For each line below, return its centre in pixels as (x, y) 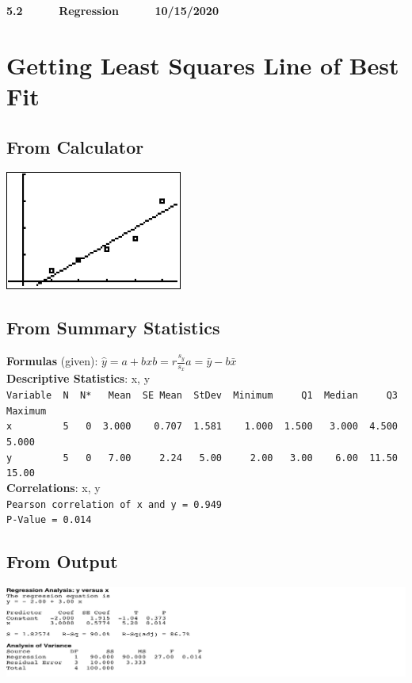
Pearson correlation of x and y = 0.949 (114, 504)
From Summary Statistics (113, 328)
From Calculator (75, 146)
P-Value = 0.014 (49, 520)
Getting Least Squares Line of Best (203, 65)
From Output (62, 561)
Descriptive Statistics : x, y (78, 378)
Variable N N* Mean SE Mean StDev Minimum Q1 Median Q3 (202, 395)
